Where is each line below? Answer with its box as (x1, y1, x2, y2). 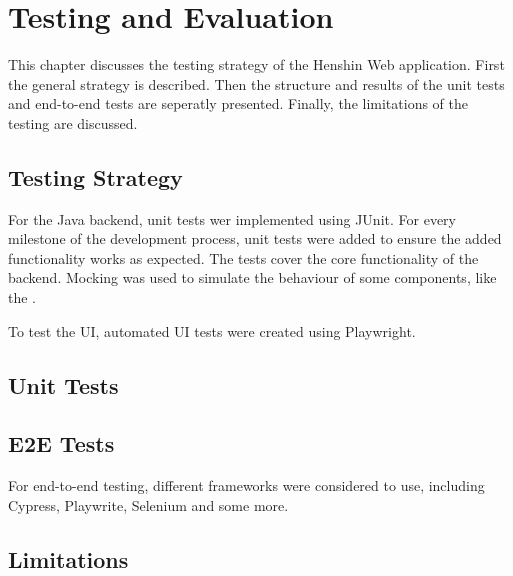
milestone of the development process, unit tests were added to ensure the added (8, 228, 502, 249)
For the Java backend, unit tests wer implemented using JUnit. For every (8, 208, 456, 229)
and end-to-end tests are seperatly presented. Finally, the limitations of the (8, 93, 468, 114)
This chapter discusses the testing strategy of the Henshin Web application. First (8, 54, 505, 75)
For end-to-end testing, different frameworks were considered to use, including (8, 475, 485, 496)
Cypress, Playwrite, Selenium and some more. (8, 494, 289, 515)
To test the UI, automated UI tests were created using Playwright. (8, 320, 416, 341)
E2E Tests (8, 428, 115, 459)
